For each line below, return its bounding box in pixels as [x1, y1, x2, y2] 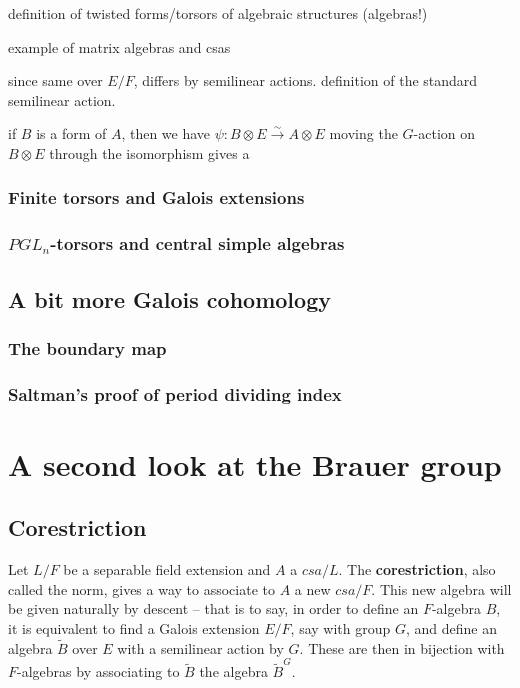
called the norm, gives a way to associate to [8, 578, 275, 599]
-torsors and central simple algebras [50, 231, 345, 256]
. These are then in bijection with [299, 637, 505, 658]
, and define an [405, 618, 497, 639]
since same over [8, 70, 103, 91]
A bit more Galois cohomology [8, 283, 331, 314]
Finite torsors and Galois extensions [8, 185, 305, 210]
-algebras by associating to [17, 661, 180, 682]
